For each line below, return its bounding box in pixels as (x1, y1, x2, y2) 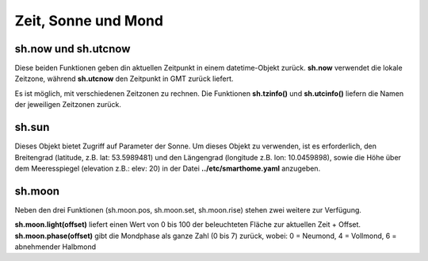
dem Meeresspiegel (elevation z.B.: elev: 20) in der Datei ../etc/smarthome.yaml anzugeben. (14, 163, 321, 173)
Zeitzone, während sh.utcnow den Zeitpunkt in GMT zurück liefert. (14, 74, 234, 83)
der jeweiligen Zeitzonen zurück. (14, 100, 122, 109)
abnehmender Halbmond (14, 242, 97, 251)
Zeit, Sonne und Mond (14, 12, 164, 29)
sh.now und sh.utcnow (14, 42, 131, 56)
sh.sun (14, 121, 50, 134)
